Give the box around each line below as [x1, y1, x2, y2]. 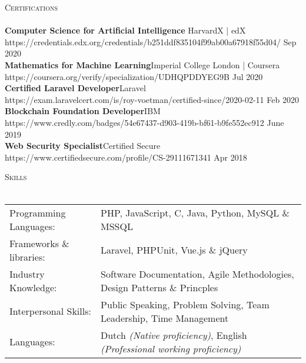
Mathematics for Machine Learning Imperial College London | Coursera [5, 58, 280, 71]
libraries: [9, 249, 45, 264]
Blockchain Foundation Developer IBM [5, 105, 161, 117]
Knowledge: [9, 280, 57, 294]
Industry [9, 267, 45, 281]
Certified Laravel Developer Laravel [5, 82, 146, 94]
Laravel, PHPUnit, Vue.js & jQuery [100, 243, 248, 257]
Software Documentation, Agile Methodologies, [100, 267, 294, 281]
